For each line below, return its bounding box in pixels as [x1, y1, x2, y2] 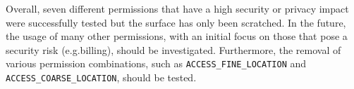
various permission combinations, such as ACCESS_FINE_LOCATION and [6, 56, 307, 71]
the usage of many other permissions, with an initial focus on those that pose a [6, 29, 348, 43]
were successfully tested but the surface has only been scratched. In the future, [6, 15, 346, 29]
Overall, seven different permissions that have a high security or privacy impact [6, 1, 349, 15]
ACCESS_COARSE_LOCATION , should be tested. [6, 70, 197, 85]
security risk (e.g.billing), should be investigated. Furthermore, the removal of [6, 42, 341, 57]
